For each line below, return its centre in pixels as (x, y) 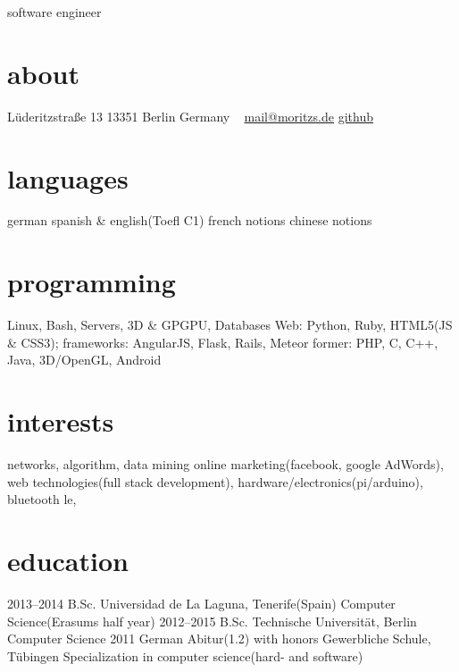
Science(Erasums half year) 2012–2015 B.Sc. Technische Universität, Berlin (212, 621)
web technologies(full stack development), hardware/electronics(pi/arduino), (215, 481)
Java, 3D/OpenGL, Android (84, 360)
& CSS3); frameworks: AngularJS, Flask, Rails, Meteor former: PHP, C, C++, (223, 342)
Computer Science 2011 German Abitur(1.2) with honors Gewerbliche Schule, (219, 638)
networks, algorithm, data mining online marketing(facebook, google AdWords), (225, 464)
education (68, 561)
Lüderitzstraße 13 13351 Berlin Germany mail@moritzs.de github (190, 116)
